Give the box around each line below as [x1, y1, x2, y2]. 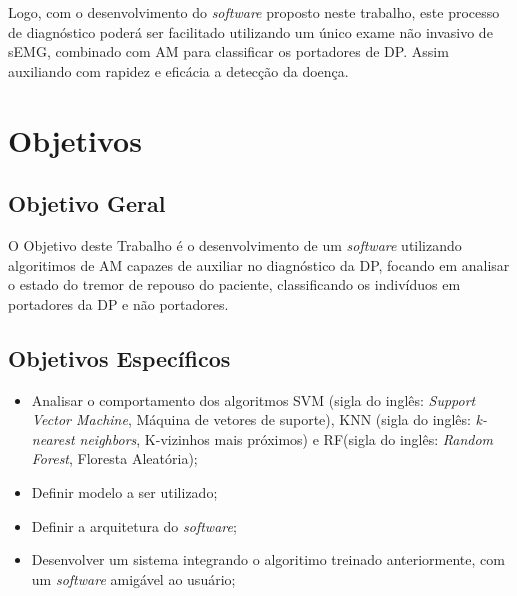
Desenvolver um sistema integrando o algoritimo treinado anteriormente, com [31, 549, 505, 570]
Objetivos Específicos [8, 342, 231, 373]
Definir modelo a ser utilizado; [31, 481, 218, 502]
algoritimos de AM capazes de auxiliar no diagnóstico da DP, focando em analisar [8, 254, 510, 275]
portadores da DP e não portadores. [8, 293, 229, 314]
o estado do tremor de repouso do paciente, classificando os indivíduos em [8, 274, 461, 295]
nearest [31, 428, 75, 449]
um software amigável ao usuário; [31, 568, 236, 589]
